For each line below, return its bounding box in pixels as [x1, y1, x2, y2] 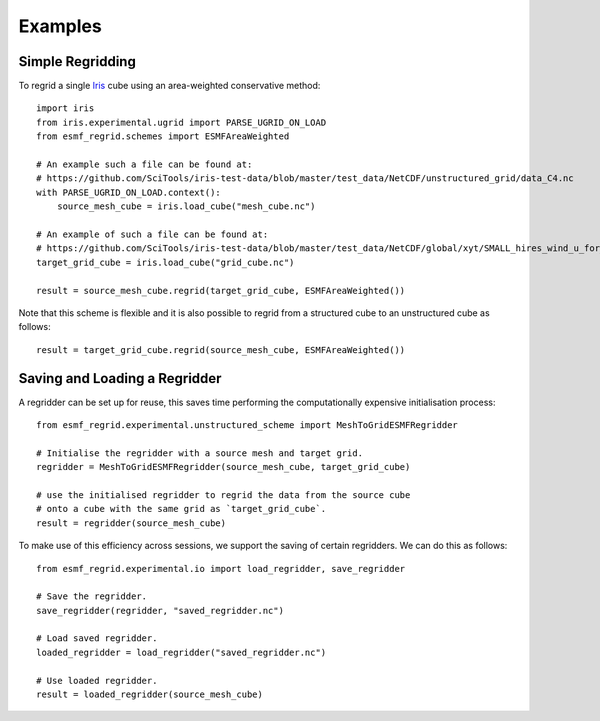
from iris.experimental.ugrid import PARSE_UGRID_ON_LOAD [36, 116, 327, 128]
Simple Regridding [18, 53, 137, 70]
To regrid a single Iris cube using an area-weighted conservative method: [18, 80, 321, 92]
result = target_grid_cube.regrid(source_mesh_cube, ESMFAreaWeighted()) [36, 344, 406, 355]
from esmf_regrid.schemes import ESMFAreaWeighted [36, 131, 290, 142]
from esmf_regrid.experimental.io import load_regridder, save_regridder [36, 563, 406, 574]
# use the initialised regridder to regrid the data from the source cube [36, 489, 411, 500]
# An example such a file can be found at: [36, 159, 253, 170]
